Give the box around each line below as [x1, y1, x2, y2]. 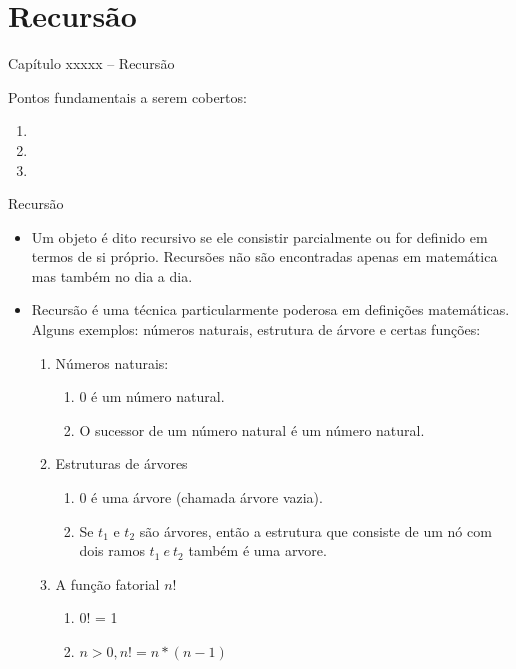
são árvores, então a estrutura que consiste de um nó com [139, 520, 492, 541]
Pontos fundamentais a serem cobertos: [8, 86, 247, 107]
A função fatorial [55, 573, 160, 594]
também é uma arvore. [188, 540, 327, 561]
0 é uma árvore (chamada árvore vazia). [79, 487, 323, 508]
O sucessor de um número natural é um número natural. [79, 419, 425, 440]
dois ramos [79, 540, 145, 561]
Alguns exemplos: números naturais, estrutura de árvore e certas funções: [31, 319, 481, 340]
